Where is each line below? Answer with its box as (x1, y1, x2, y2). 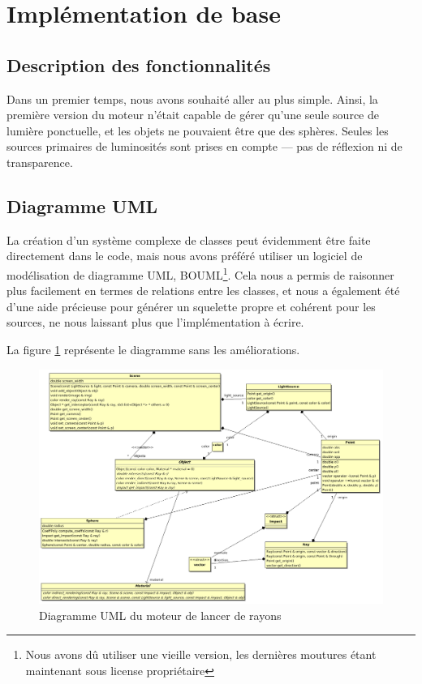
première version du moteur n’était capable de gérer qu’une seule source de (6, 106, 379, 123)
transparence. (6, 153, 73, 170)
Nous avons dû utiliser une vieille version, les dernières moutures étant (25, 646, 377, 663)
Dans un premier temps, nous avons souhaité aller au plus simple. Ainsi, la (6, 90, 378, 107)
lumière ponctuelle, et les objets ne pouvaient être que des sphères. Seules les (6, 122, 389, 139)
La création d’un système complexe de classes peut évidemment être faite (6, 231, 371, 248)
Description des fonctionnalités (6, 52, 271, 77)
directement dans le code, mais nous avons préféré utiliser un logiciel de (6, 247, 363, 264)
